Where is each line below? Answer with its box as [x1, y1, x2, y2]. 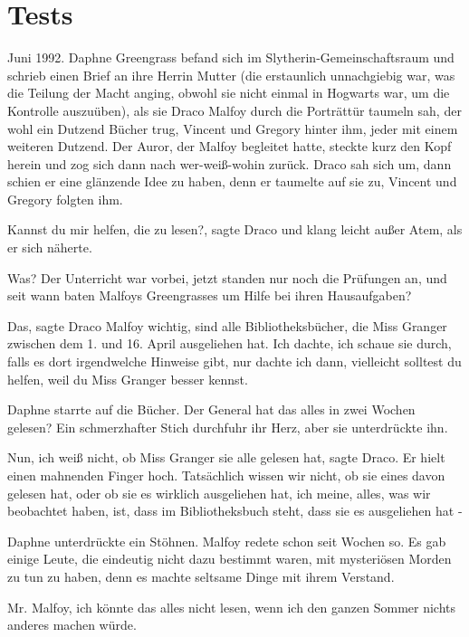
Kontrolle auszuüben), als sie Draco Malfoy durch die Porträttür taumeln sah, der [7, 100, 462, 119]
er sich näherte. [7, 238, 92, 257]
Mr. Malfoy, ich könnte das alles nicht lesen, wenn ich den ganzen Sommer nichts [7, 597, 456, 616]
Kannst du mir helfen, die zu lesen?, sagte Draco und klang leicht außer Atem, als [7, 220, 463, 239]
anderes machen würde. [7, 615, 137, 634]
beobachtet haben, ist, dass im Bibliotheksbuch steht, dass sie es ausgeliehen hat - [7, 501, 463, 520]
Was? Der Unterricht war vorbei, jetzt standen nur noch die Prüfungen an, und [7, 268, 447, 287]
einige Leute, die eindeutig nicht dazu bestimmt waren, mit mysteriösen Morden [7, 549, 452, 568]
